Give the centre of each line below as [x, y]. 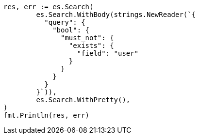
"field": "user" [108, 53]
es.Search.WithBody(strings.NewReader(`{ [116, 15]
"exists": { [91, 46]
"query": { [65, 22]
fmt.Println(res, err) [47, 115]
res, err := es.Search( [49, 7]
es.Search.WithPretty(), [83, 100]
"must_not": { [87, 38]
